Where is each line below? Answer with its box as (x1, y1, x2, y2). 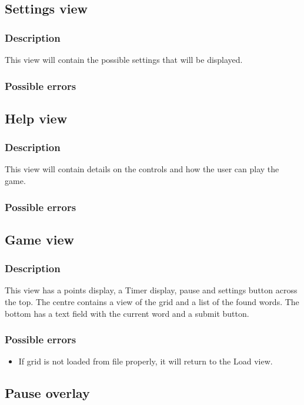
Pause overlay (5, 384, 90, 402)
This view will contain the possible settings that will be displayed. (5, 53, 243, 65)
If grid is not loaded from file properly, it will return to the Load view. (18, 355, 273, 367)
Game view (5, 230, 74, 248)
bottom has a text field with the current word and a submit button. (5, 307, 249, 319)
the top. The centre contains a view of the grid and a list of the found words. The (5, 296, 299, 308)
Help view (5, 109, 68, 127)
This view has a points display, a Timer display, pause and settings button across (5, 284, 298, 296)
